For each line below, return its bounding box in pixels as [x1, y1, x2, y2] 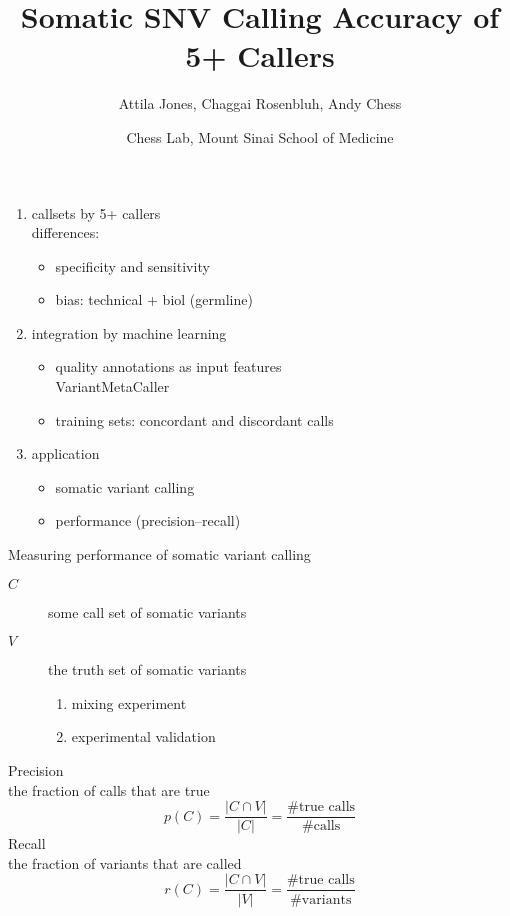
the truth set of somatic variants [48, 659, 247, 680]
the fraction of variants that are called [8, 852, 242, 873]
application [31, 443, 100, 464]
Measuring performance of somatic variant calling [8, 544, 311, 565]
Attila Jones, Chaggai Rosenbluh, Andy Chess [118, 93, 402, 114]
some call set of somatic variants [48, 601, 247, 622]
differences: [31, 222, 100, 243]
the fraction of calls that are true [8, 779, 210, 800]
